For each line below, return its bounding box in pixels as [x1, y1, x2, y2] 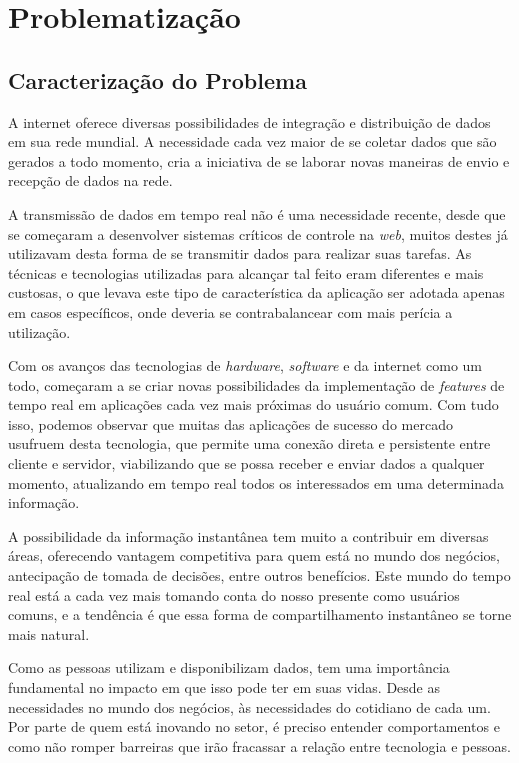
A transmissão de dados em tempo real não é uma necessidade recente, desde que [8, 203, 506, 224]
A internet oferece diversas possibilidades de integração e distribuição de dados [8, 111, 491, 132]
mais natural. [8, 623, 90, 644]
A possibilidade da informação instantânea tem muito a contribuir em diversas [8, 525, 489, 546]
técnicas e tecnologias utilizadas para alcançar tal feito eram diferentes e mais [8, 262, 484, 283]
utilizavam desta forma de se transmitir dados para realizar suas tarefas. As [8, 243, 472, 264]
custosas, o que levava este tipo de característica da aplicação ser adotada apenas [8, 282, 505, 303]
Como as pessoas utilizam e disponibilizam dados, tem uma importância [8, 657, 450, 678]
